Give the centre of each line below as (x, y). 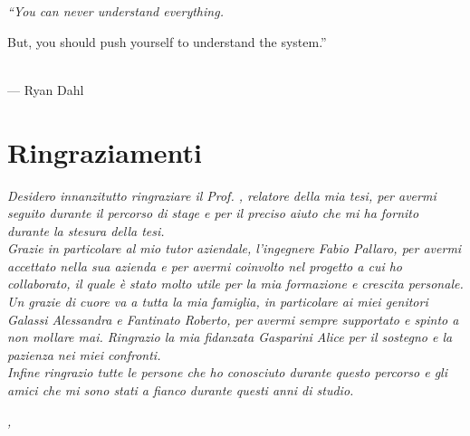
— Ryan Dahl (46, 89)
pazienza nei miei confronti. (84, 354)
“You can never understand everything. (115, 11)
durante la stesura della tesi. (86, 230)
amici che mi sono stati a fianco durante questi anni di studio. (181, 390)
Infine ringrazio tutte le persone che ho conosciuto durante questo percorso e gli (227, 372)
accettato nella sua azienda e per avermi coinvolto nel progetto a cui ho (205, 265)
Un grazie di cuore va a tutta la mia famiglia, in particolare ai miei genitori (218, 302)
